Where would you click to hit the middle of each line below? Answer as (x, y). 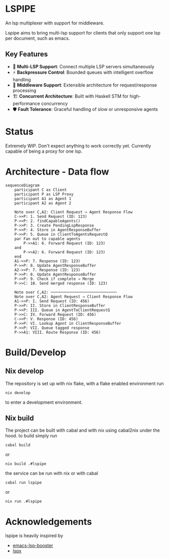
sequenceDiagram (22, 185)
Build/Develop (36, 352)
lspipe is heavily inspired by (34, 536)
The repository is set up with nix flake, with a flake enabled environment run (84, 383)
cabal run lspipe (24, 483)
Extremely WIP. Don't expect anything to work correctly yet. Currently (78, 146)
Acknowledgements (49, 522)
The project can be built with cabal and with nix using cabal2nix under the (82, 430)
